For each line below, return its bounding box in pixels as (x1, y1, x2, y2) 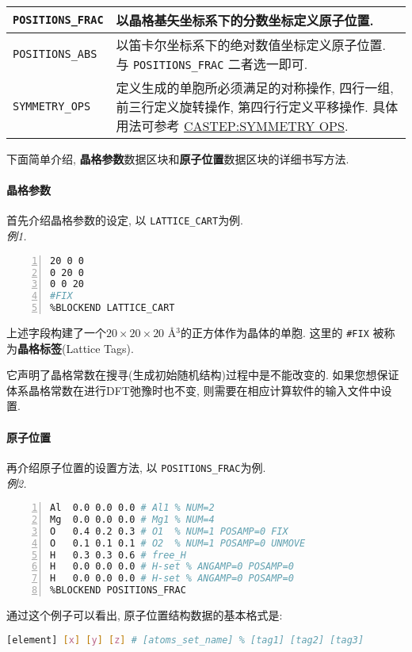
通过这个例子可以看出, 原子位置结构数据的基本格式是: (6, 607, 283, 623)
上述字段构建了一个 (6, 324, 106, 341)
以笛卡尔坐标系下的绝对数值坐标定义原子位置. (116, 36, 387, 54)
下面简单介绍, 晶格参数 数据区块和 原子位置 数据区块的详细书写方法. (6, 151, 349, 167)
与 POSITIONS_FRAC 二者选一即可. (116, 55, 308, 73)
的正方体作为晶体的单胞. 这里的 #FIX (180, 324, 369, 341)
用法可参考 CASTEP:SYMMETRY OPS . (116, 117, 349, 135)
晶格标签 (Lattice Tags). (17, 339, 134, 356)
